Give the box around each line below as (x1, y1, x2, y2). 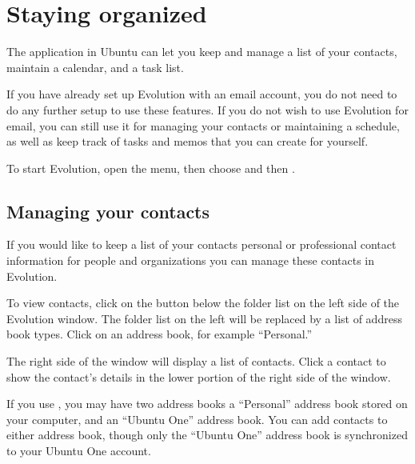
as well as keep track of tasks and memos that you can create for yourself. (6, 133, 369, 150)
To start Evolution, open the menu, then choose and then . (6, 159, 295, 176)
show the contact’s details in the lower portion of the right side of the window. (6, 368, 391, 385)
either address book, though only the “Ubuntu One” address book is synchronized (6, 426, 408, 443)
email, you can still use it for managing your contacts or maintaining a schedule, (6, 117, 400, 134)
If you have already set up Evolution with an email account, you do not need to (6, 86, 397, 102)
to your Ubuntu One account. (6, 442, 151, 459)
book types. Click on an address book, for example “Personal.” (6, 326, 313, 342)
